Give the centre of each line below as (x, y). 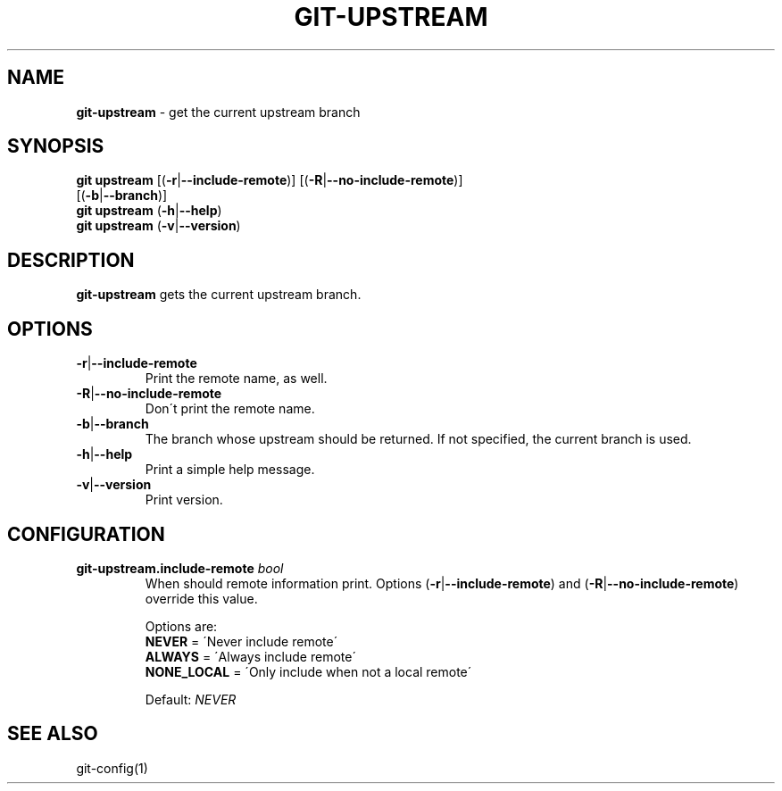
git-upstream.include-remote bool (180, 568)
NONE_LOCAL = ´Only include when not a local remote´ (308, 671)
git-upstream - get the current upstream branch (218, 112)
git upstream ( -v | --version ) (158, 226)
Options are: (181, 626)
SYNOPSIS (56, 146)
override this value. (201, 598)
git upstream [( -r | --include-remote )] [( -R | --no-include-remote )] (270, 180)
